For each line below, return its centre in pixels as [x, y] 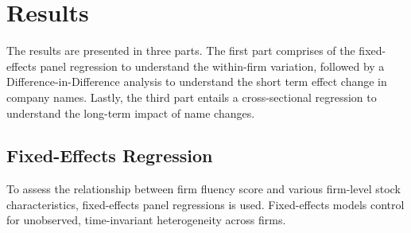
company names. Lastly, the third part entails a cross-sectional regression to [192, 97]
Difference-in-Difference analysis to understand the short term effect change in [197, 82]
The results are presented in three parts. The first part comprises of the [181, 50]
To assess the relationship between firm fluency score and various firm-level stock [204, 189]
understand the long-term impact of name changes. [131, 113]
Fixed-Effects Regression [110, 155]
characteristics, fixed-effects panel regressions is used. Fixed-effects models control [205, 204]
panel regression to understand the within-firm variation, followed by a [212, 66]
